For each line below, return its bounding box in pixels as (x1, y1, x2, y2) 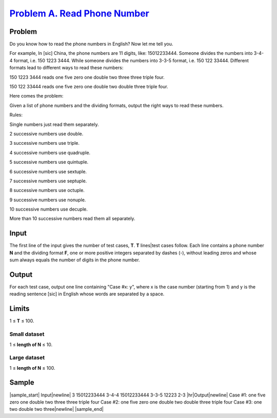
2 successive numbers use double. (9, 130, 84, 137)
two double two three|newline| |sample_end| (9, 406, 104, 412)
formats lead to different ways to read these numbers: (9, 65, 124, 71)
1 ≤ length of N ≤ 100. (9, 365, 56, 371)
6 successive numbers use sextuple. (9, 168, 87, 175)
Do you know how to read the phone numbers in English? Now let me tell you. (9, 41, 173, 47)
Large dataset (9, 354, 45, 362)
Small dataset (9, 331, 45, 338)
